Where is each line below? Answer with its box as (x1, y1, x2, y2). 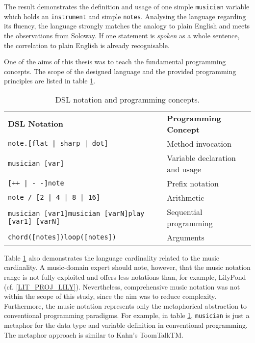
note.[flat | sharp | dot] (8, 139, 108, 148)
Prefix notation (167, 177, 219, 189)
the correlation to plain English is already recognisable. (4, 40, 170, 50)
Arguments (167, 231, 204, 243)
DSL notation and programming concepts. (55, 93, 200, 105)
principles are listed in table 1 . (4, 76, 96, 86)
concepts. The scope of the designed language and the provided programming (4, 66, 236, 76)
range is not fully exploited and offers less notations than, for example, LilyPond (4, 272, 246, 282)
